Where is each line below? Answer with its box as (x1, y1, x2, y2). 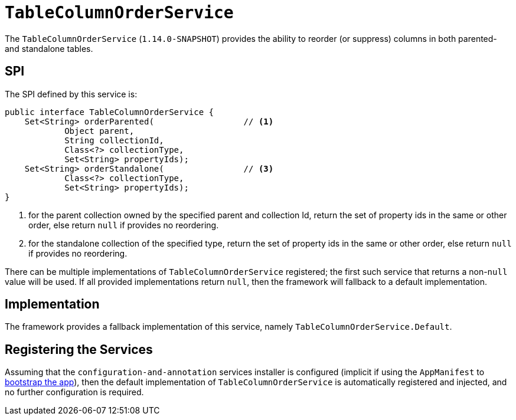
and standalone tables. (5, 43, 93, 54)
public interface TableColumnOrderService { (5, 107, 214, 117)
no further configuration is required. (5, 387, 144, 398)
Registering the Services (5, 342, 153, 357)
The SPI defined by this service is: (5, 88, 138, 99)
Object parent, (64, 126, 135, 136)
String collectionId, (64, 135, 164, 145)
